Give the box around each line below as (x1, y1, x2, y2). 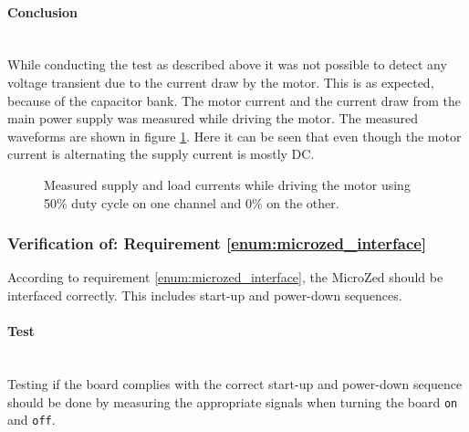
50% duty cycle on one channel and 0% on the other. (44, 193, 339, 212)
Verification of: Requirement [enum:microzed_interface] (7, 232, 427, 255)
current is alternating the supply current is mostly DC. (7, 144, 315, 163)
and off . (7, 410, 56, 429)
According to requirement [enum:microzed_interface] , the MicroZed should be (7, 268, 443, 287)
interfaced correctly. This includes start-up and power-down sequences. (7, 285, 402, 304)
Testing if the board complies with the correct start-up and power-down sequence (7, 374, 463, 393)
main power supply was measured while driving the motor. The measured (7, 109, 419, 128)
